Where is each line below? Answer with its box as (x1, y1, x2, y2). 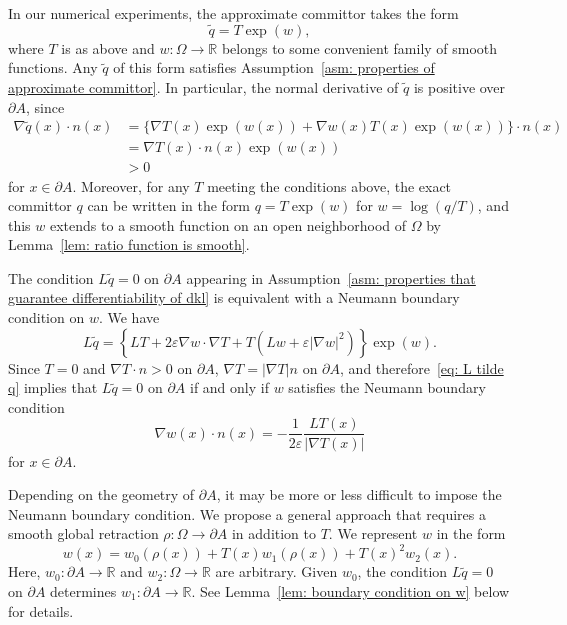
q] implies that (8, 377, 98, 398)
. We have (98, 307, 160, 328)
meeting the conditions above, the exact (207, 175, 452, 196)
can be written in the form (87, 195, 251, 216)
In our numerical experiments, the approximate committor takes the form (8, 3, 459, 23)
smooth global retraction (8, 523, 159, 544)
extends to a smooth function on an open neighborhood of (50, 214, 407, 235)
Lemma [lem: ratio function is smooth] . (8, 234, 250, 255)
